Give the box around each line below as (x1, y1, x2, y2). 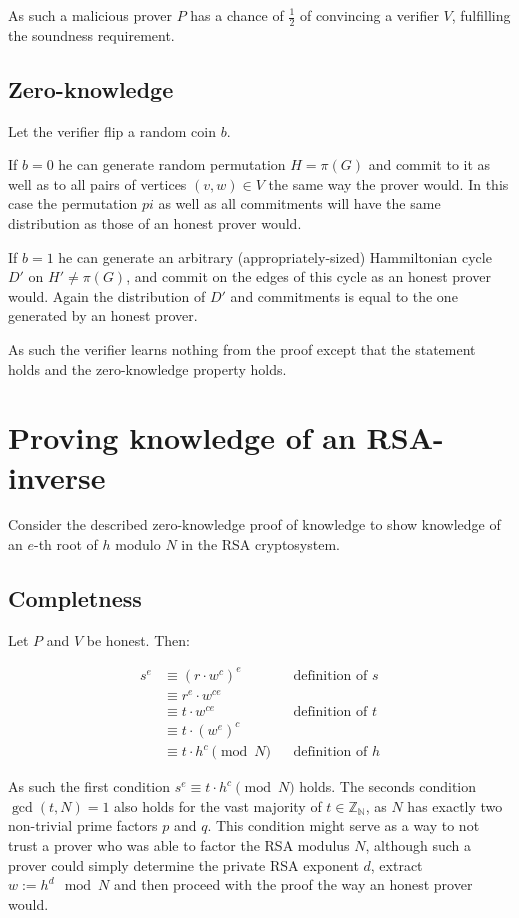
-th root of (33, 534, 98, 555)
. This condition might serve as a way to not (207, 815, 480, 836)
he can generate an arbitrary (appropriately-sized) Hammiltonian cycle (58, 246, 492, 267)
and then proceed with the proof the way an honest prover (113, 874, 473, 895)
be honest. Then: (86, 629, 190, 650)
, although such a (365, 835, 472, 856)
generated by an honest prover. (8, 305, 198, 326)
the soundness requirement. (8, 24, 175, 45)
